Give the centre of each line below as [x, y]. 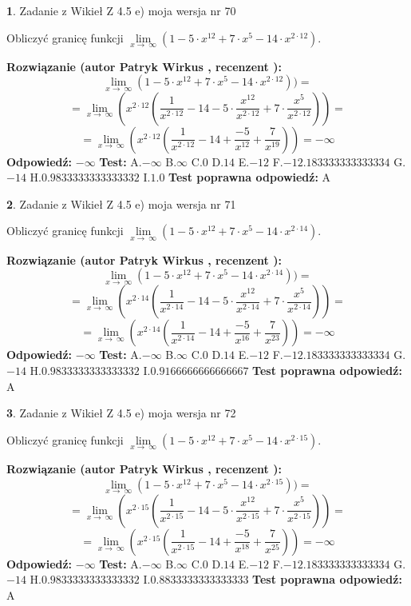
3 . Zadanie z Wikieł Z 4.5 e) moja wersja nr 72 [121, 413]
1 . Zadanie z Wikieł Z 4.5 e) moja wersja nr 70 [121, 10]
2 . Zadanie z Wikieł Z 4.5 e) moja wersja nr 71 [121, 203]
